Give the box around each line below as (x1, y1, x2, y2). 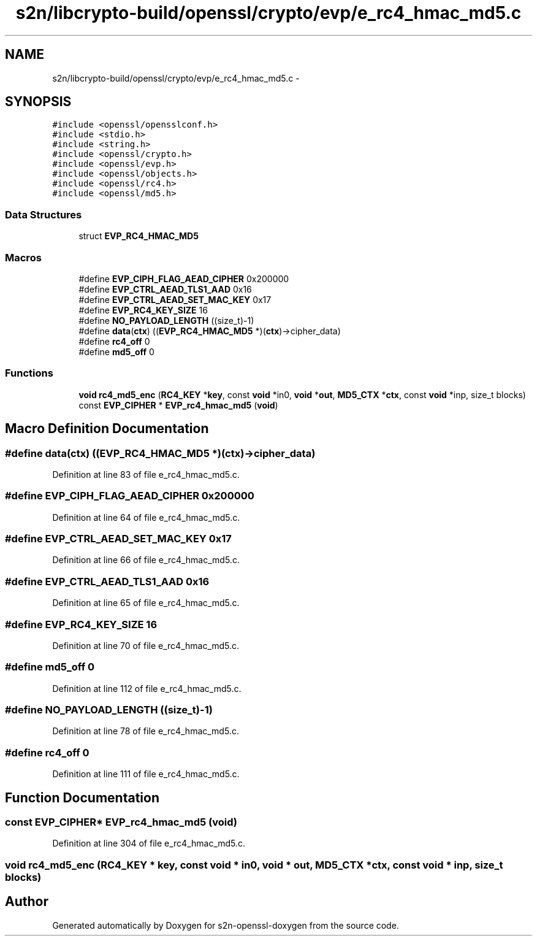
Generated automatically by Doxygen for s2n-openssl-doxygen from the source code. (52, 920, 399, 931)
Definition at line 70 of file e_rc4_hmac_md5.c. (52, 640, 240, 651)
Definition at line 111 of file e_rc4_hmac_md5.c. (52, 769, 240, 780)
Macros (5, 251, 42, 264)
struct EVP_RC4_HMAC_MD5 (78, 231, 199, 242)
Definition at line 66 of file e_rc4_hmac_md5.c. (52, 555, 240, 566)
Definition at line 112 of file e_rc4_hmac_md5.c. (52, 683, 242, 694)
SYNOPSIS (5, 94, 72, 110)
